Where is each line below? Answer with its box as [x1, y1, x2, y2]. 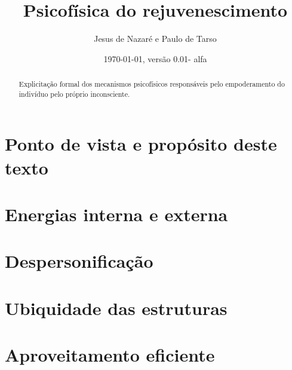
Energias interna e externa [5, 201, 228, 226]
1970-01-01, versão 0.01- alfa [103, 52, 207, 65]
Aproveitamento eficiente [5, 343, 215, 367]
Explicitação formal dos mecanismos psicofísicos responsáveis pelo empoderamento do [19, 79, 285, 89]
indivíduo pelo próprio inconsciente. [19, 88, 130, 99]
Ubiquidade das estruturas [5, 295, 228, 320]
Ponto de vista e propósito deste [5, 132, 277, 156]
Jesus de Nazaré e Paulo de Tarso [94, 32, 217, 45]
